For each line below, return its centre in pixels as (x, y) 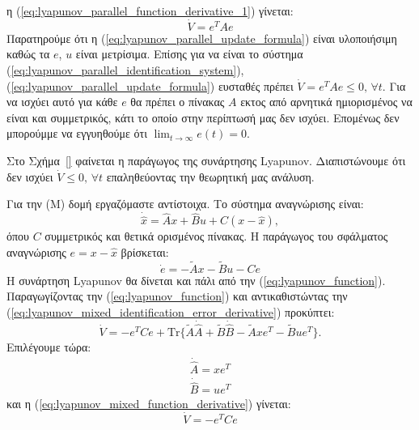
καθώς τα (28, 54)
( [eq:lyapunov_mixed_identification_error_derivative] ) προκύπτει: (171, 311)
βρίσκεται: (145, 251)
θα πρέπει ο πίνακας (178, 102)
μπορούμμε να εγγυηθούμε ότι (77, 133)
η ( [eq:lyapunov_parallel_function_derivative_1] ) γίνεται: (150, 11)
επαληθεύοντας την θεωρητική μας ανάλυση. (210, 176)
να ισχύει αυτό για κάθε (62, 102)
